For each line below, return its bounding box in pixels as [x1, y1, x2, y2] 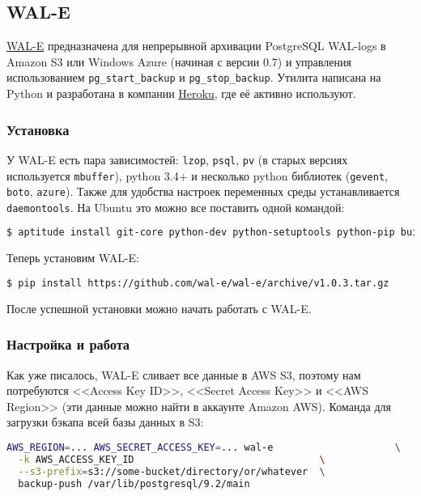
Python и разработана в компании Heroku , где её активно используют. [6, 85, 356, 102]
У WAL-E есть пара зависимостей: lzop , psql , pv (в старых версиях [6, 150, 348, 167]
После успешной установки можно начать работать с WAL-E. [6, 299, 312, 316]
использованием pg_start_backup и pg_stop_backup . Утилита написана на [6, 69, 381, 86]
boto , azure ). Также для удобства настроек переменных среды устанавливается [6, 183, 400, 200]
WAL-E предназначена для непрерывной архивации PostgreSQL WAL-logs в [6, 37, 386, 54]
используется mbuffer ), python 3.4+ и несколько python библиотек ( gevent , [6, 167, 388, 184]
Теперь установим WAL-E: [6, 249, 139, 266]
